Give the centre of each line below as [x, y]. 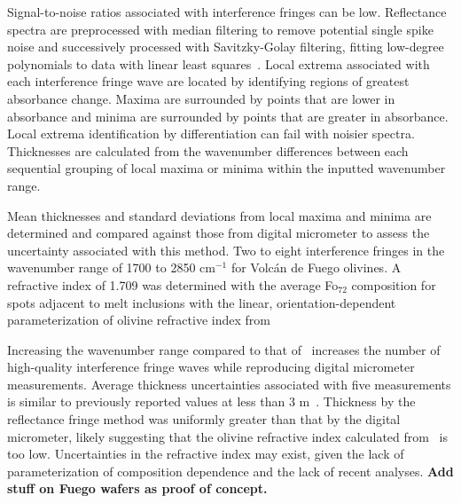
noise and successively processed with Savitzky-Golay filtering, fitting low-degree [226, 47]
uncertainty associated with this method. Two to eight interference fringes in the [226, 250]
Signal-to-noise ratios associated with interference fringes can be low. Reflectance [227, 12]
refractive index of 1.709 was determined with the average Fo [173, 284]
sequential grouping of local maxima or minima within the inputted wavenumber [227, 168]
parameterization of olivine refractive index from [139, 320]
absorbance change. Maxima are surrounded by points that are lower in [201, 98]
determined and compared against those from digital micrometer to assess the [219, 233]
